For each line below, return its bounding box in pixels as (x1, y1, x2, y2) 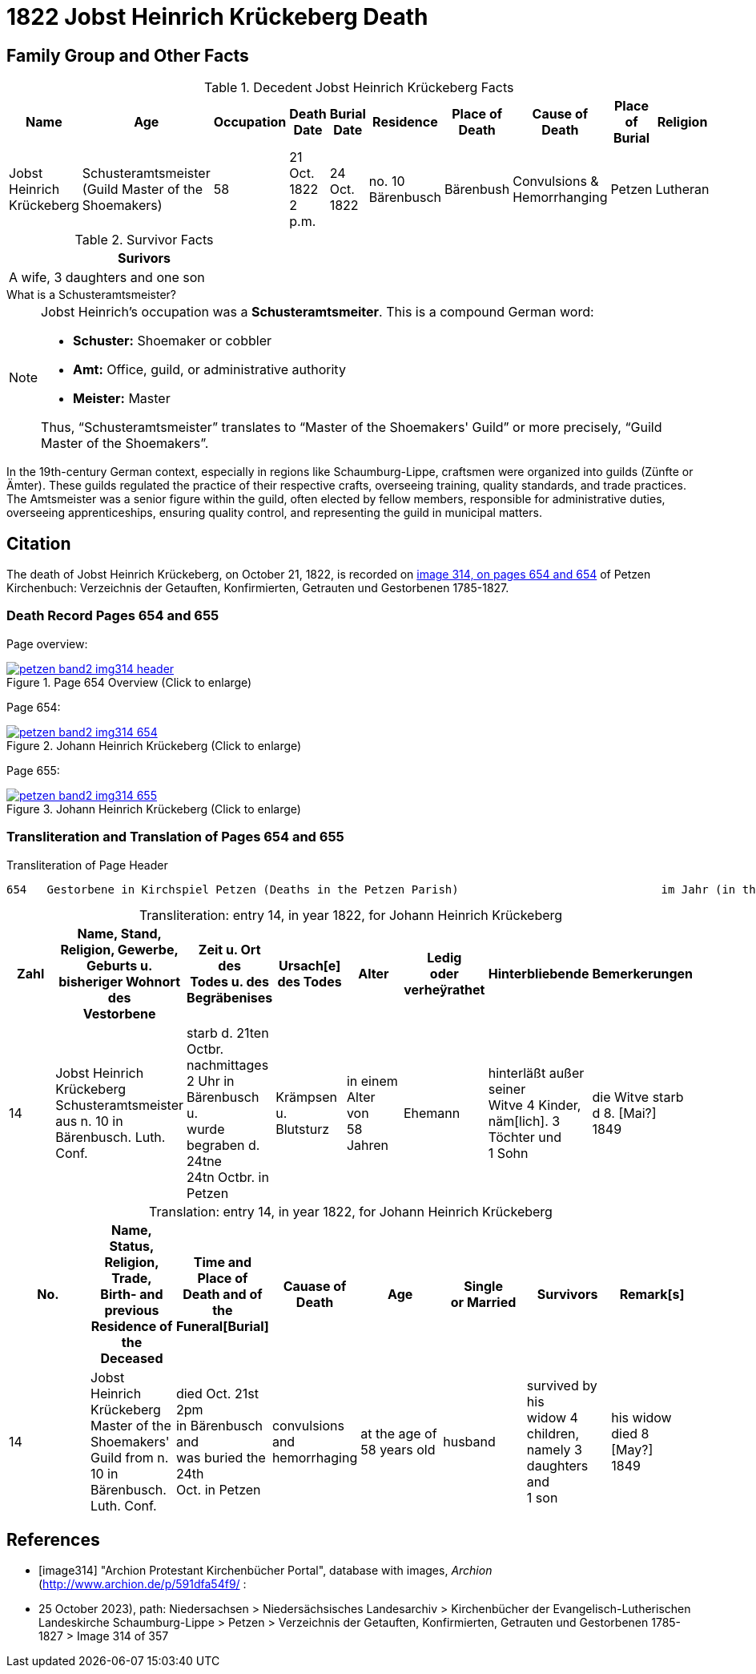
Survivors (537, 1285, 598, 1302)
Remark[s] (619, 1285, 685, 1302)
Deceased (100, 1349, 163, 1366)
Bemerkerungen (592, 965, 693, 982)
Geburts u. (86, 957, 153, 974)
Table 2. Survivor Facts (74, 232, 214, 248)
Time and (193, 1253, 252, 1270)
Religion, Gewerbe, (60, 941, 179, 958)
